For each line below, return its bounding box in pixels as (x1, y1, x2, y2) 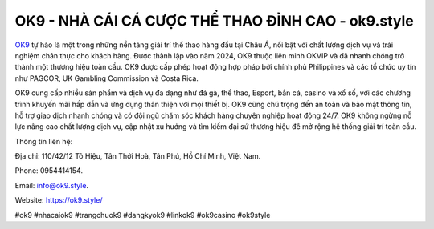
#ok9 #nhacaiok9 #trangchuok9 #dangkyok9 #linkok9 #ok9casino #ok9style (14, 210, 271, 219)
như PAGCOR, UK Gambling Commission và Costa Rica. (14, 73, 199, 83)
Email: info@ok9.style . (14, 180, 88, 190)
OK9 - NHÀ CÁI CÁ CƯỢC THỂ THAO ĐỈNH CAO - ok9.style (14, 12, 414, 30)
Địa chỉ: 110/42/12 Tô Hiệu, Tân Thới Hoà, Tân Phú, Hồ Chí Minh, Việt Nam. (14, 151, 261, 161)
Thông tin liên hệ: (14, 136, 73, 146)
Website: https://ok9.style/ (14, 195, 103, 205)
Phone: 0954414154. (14, 166, 84, 175)
